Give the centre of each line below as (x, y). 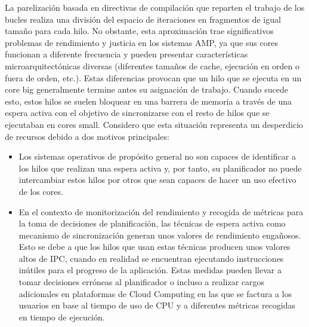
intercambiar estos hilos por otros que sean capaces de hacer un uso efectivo (157, 180)
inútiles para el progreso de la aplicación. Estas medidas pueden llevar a (150, 270)
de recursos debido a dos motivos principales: (87, 136)
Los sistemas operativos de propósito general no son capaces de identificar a (157, 156)
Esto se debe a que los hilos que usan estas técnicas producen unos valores (154, 247)
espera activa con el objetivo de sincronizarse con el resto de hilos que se (137, 113)
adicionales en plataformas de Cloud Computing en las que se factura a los (155, 293)
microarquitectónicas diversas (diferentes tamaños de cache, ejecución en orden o (152, 65)
